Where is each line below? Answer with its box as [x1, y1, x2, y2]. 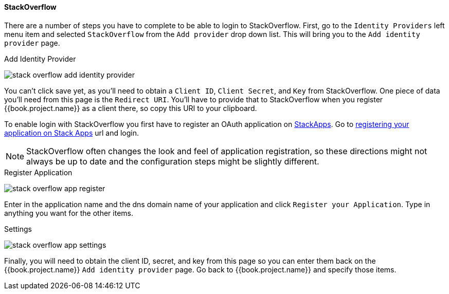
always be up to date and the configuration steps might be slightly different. [26, 156, 319, 167]
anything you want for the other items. [4, 208, 133, 217]
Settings [4, 224, 32, 233]
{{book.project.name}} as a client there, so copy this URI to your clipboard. [4, 103, 257, 113]
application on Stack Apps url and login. [4, 128, 139, 137]
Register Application [4, 168, 73, 177]
